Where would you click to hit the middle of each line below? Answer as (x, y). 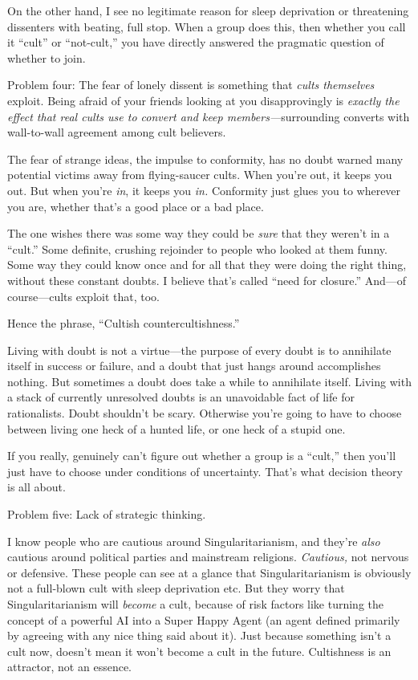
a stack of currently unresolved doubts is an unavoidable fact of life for (181, 397)
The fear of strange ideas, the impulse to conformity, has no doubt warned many (205, 159)
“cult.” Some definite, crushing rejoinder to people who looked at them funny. (197, 248)
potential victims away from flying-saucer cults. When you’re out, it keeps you (200, 175)
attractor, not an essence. (69, 667)
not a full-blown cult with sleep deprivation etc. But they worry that (176, 588)
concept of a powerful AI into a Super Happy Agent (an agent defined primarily (204, 619)
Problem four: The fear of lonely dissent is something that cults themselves (191, 85)
